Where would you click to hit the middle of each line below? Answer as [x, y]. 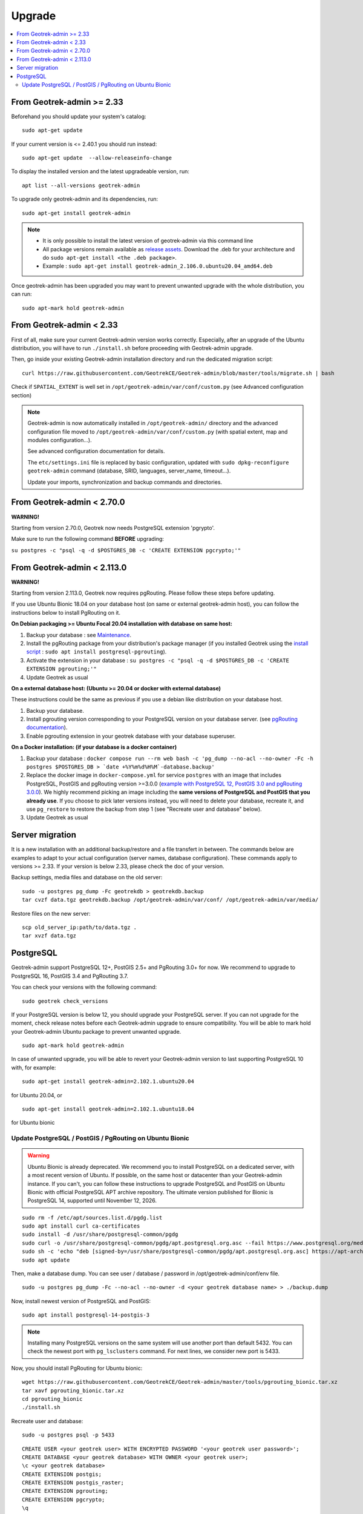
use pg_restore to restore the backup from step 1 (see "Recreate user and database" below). [144, 809]
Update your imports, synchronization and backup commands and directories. [125, 482]
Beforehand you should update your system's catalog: [79, 116]
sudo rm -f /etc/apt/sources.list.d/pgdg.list [92, 1218]
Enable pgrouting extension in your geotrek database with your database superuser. [131, 736]
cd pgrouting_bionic [52, 1399]
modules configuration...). [60, 440]
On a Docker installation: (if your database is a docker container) [94, 747]
